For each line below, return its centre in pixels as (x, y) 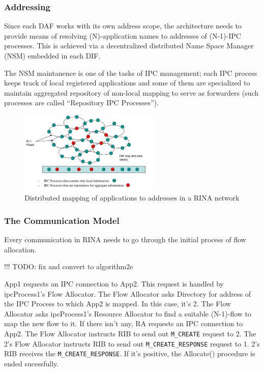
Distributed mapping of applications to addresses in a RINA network (132, 198)
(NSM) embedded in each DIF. (52, 55)
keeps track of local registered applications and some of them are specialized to (127, 83)
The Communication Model (62, 220)
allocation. (20, 249)
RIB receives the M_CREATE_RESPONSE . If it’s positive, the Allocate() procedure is (130, 353)
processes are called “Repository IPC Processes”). (82, 103)
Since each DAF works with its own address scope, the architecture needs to (123, 26)
